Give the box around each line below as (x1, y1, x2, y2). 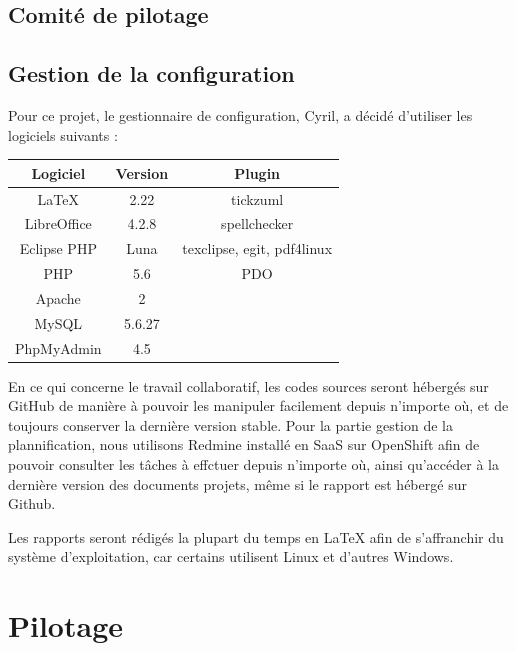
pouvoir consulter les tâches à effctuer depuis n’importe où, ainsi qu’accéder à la (8, 454, 499, 475)
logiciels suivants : (8, 124, 118, 145)
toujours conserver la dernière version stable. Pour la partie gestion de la (8, 414, 454, 435)
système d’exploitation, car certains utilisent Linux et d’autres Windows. (8, 546, 454, 567)
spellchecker (221, 213, 294, 234)
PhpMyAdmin (15, 337, 102, 358)
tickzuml (231, 188, 284, 209)
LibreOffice (24, 213, 92, 234)
